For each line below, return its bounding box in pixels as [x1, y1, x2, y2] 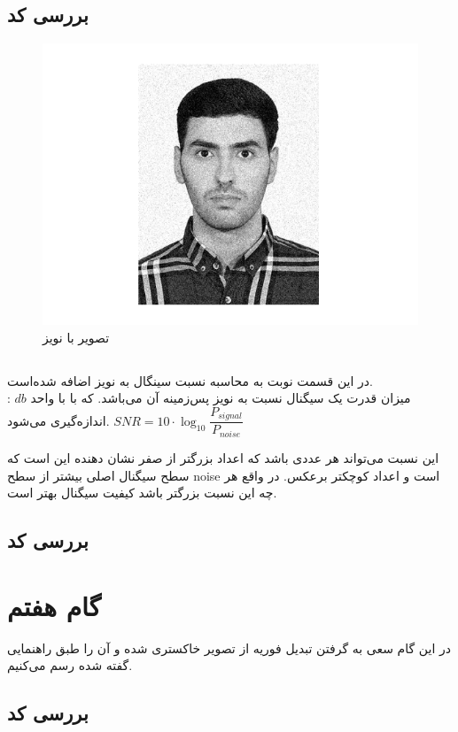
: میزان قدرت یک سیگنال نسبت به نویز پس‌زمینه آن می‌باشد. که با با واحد [7, 389, 411, 407]
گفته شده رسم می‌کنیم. [7, 656, 133, 674]
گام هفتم [7, 587, 101, 623]
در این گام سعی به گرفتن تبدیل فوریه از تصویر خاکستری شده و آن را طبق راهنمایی [7, 638, 451, 657]
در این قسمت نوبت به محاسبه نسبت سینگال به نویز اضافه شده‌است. [7, 371, 373, 389]
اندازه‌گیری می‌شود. [7, 411, 110, 429]
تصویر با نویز [43, 327, 110, 346]
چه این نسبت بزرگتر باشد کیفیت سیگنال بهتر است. [7, 483, 277, 502]
